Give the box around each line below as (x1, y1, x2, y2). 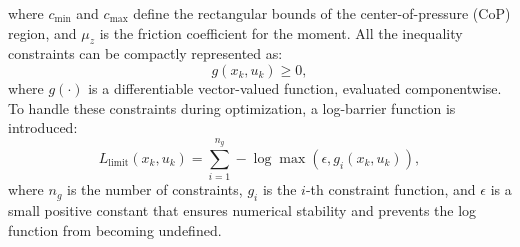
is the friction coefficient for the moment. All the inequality (99, 22, 463, 43)
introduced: (8, 117, 78, 138)
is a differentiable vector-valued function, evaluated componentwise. (88, 77, 502, 98)
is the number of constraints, (67, 179, 243, 200)
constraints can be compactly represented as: (8, 43, 283, 64)
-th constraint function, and (305, 179, 476, 200)
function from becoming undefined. (8, 219, 222, 240)
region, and (8, 22, 77, 43)
